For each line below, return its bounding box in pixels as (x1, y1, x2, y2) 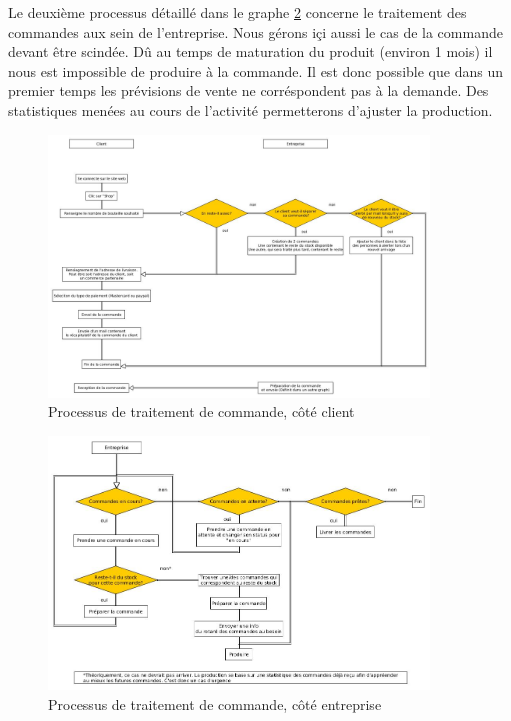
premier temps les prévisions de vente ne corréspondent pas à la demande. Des (8, 80, 489, 101)
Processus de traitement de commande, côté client (48, 401, 355, 422)
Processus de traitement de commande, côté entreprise (48, 693, 382, 714)
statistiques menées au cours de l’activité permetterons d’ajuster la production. (8, 99, 493, 120)
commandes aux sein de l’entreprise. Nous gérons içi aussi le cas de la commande (8, 21, 503, 42)
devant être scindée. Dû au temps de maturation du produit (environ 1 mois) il (8, 41, 493, 62)
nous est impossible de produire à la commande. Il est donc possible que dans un (8, 60, 503, 81)
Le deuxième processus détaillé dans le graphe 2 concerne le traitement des (8, 2, 467, 22)
